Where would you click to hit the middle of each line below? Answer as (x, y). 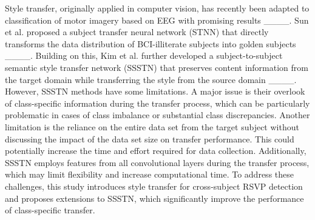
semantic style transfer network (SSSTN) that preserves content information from (157, 67)
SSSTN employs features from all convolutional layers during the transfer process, (157, 162)
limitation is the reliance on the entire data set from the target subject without (152, 126)
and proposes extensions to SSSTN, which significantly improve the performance (154, 198)
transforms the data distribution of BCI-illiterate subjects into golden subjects (151, 43)
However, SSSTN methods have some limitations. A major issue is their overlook (155, 91)
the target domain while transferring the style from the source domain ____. (151, 79)
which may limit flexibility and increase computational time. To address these (149, 174)
